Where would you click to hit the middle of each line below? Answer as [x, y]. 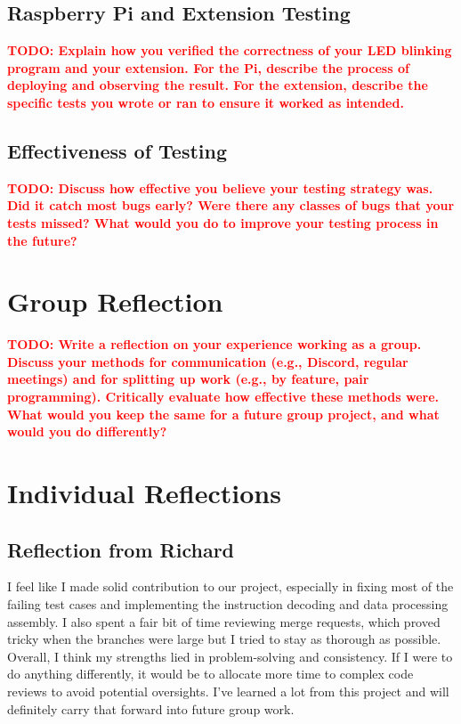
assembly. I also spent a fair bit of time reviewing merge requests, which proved [224, 621]
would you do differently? [87, 431]
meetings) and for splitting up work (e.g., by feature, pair [188, 379]
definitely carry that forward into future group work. [151, 708]
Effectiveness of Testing [117, 150]
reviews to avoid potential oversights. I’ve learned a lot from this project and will [228, 691]
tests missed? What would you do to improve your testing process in [223, 222]
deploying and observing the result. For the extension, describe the [218, 85]
